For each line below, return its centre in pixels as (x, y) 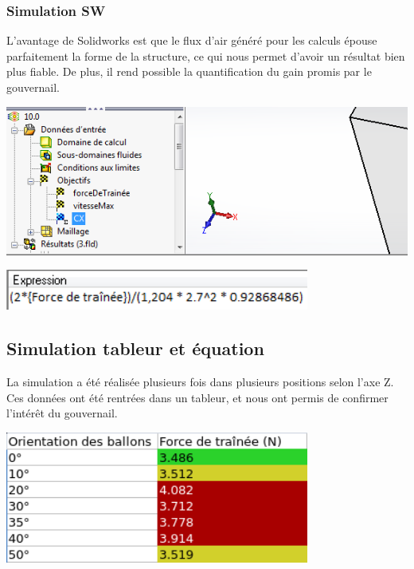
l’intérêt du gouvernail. (62, 413)
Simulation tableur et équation (135, 348)
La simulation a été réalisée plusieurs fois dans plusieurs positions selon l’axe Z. (200, 382)
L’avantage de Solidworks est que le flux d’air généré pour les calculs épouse (192, 40)
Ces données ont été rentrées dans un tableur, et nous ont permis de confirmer (197, 397)
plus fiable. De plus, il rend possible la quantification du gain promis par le (189, 71)
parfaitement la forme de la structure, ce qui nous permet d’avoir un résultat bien (206, 55)
